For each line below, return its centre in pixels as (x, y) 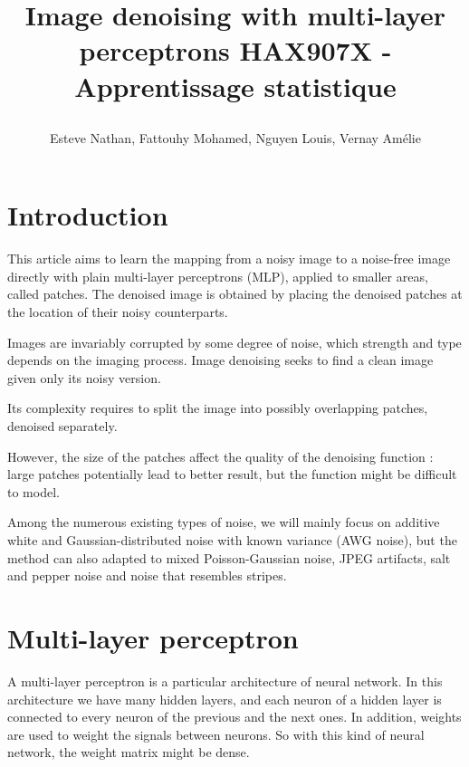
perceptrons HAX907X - (235, 50)
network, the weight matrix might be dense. (129, 752)
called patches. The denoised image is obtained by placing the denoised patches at (235, 294)
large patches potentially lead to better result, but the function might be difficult (232, 474)
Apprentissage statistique (235, 86)
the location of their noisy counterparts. (118, 312)
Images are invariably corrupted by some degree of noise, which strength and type (234, 342)
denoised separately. (62, 426)
